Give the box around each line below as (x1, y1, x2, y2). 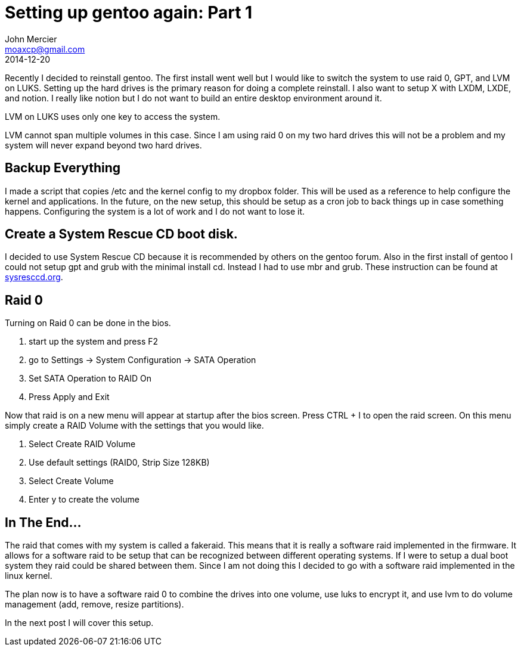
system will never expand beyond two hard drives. (5, 139, 202, 150)
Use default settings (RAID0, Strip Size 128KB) (29, 457, 210, 468)
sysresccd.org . (5, 272, 63, 283)
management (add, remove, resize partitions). (5, 599, 184, 610)
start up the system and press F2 (29, 336, 159, 347)
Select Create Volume (29, 476, 114, 486)
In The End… (5, 514, 82, 530)
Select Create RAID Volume (29, 439, 136, 449)
